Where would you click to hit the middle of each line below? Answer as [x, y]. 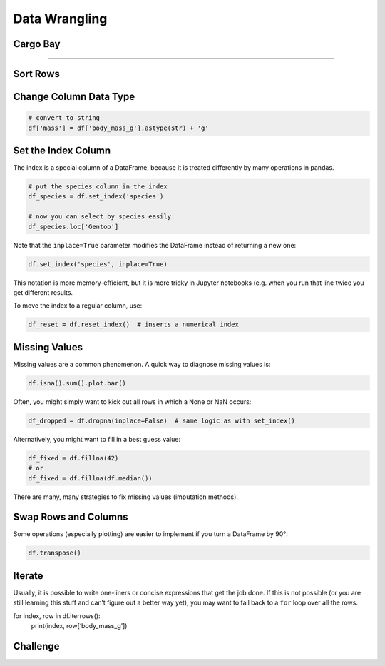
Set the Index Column [62, 150]
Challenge [36, 646]
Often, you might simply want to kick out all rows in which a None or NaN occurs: [132, 402]
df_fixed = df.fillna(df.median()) [90, 478]
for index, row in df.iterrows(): [57, 616]
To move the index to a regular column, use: [78, 306]
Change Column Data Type [74, 97]
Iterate [28, 576]
